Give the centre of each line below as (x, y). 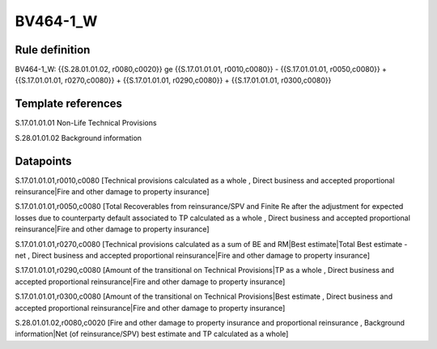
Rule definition (53, 50)
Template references (69, 104)
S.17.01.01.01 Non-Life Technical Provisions (86, 123)
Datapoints (43, 161)
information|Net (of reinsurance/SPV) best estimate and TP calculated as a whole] (152, 334)
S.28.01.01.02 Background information (78, 138)
